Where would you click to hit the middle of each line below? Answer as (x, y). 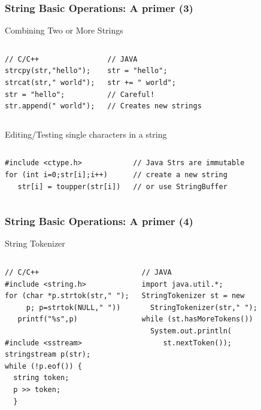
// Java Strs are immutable (189, 163)
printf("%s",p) (48, 319)
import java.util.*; (182, 284)
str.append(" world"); (50, 106)
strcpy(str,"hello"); (48, 71)
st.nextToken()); (197, 343)
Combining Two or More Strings (64, 30)
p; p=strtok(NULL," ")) (73, 307)
